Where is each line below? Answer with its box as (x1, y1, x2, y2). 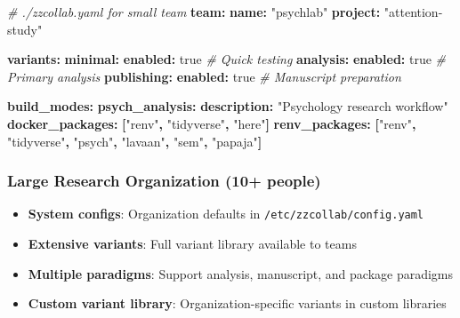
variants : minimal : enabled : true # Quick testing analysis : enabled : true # (7, 50, 447, 68)
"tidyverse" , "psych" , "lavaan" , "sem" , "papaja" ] (7, 131, 262, 150)
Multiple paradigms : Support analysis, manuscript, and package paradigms (28, 264, 454, 282)
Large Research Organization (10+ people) (7, 170, 321, 192)
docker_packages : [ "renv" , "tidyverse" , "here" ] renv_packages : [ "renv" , (7, 114, 416, 132)
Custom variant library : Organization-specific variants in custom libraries (28, 294, 447, 313)
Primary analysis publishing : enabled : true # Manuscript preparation (7, 67, 401, 85)
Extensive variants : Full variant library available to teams (28, 235, 357, 253)
